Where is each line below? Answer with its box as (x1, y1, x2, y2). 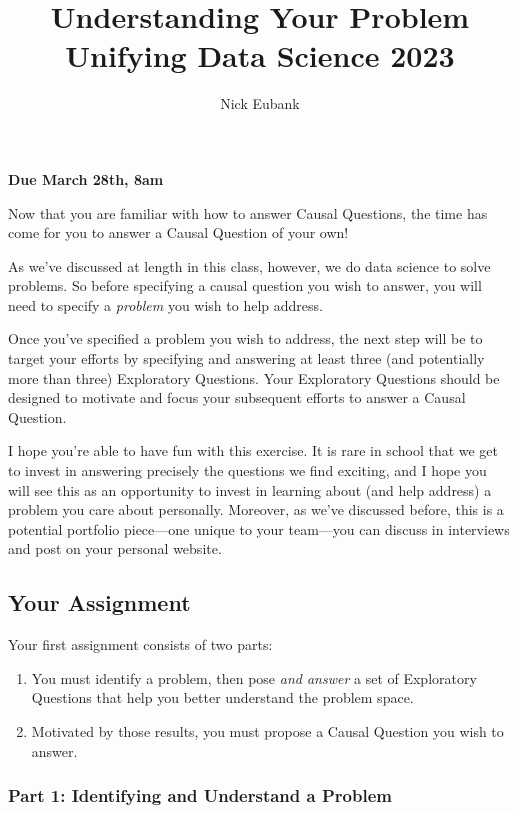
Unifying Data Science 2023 (65, 35, 455, 76)
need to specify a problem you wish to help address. (8, 294, 323, 315)
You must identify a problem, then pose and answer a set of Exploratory (31, 667, 477, 688)
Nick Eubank (220, 93, 300, 114)
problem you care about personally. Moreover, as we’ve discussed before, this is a (8, 499, 504, 520)
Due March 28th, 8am (8, 168, 164, 189)
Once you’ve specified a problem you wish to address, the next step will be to (8, 328, 483, 349)
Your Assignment (8, 587, 191, 618)
